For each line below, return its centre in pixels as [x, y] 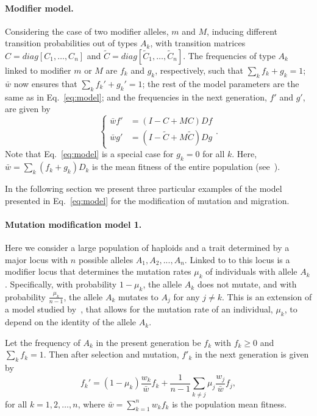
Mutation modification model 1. [73, 224]
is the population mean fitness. [230, 404]
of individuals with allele [251, 271]
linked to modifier [38, 70]
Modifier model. [39, 8]
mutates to [138, 296]
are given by [28, 109]
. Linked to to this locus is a [237, 259]
